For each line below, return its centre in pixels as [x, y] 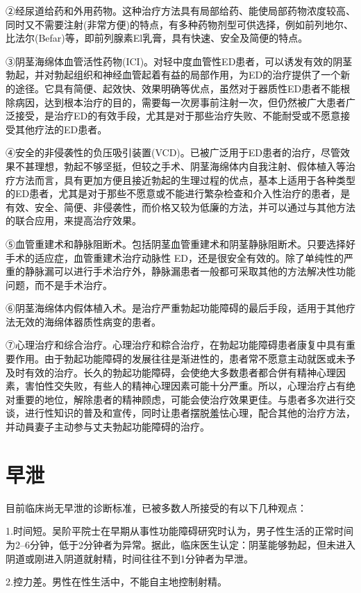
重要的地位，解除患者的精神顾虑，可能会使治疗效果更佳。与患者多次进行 [180, 399]
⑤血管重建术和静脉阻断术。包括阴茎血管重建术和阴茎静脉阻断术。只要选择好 [180, 243]
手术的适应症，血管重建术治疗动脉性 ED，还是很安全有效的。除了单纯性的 [175, 257]
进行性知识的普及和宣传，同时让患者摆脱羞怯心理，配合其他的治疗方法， [190, 413]
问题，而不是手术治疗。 [59, 284]
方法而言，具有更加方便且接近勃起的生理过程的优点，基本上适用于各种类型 [185, 179]
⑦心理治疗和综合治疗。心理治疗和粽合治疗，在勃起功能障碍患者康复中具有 [176, 345]
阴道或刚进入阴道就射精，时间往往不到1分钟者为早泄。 [129, 558]
